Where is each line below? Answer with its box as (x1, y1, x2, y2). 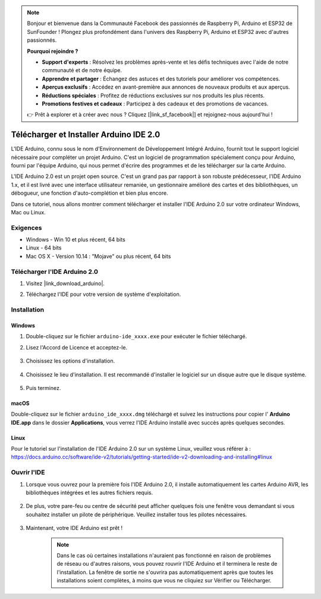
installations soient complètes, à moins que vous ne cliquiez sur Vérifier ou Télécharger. (56, 577, 272, 584)
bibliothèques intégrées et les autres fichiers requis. (26, 489, 153, 496)
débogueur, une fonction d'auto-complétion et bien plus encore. (11, 189, 169, 196)
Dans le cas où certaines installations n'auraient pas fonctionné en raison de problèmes (56, 551, 272, 559)
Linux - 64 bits (26, 244, 62, 251)
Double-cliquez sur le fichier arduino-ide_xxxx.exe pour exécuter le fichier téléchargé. (26, 333, 247, 340)
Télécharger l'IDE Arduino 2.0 (11, 267, 98, 276)
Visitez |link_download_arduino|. (26, 280, 105, 287)
